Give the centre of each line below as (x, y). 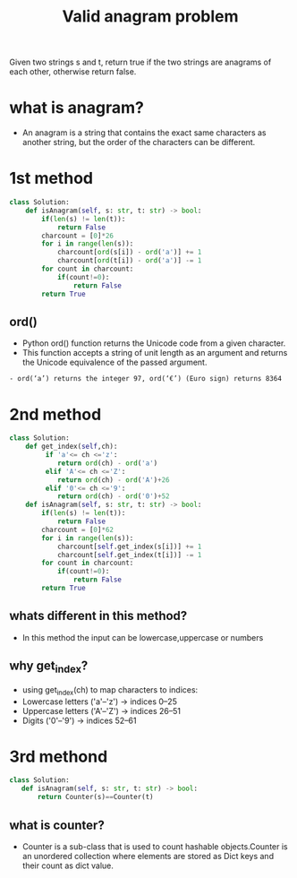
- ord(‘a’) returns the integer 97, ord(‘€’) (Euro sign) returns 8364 (145, 379)
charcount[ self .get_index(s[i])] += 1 (129, 547)
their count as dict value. (68, 865)
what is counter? (57, 825)
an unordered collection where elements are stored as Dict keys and (148, 856)
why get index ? (49, 667)
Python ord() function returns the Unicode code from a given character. (154, 343)
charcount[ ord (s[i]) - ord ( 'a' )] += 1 (129, 253)
